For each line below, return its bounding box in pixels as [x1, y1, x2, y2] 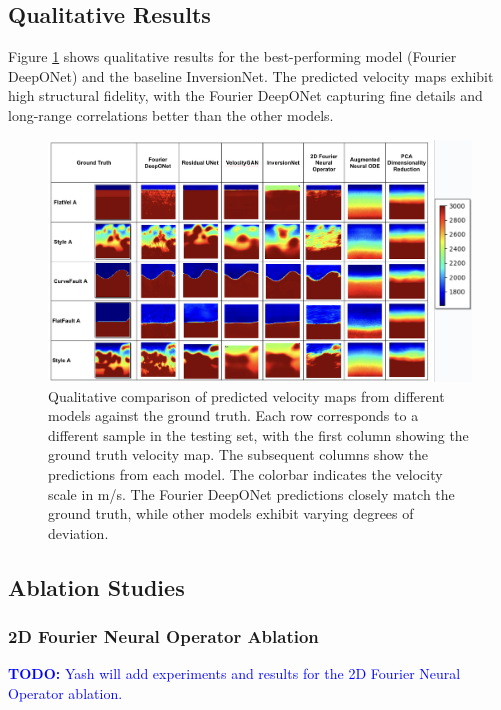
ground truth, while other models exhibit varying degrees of [48, 503, 414, 524]
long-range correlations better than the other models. [8, 104, 334, 125]
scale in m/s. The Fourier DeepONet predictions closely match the [48, 483, 455, 504]
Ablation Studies [8, 571, 185, 602]
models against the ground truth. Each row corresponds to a [48, 405, 419, 426]
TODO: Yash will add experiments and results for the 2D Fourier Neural [8, 663, 461, 684]
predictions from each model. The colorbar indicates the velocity [48, 464, 443, 484]
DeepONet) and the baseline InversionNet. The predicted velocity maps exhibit [8, 65, 494, 86]
